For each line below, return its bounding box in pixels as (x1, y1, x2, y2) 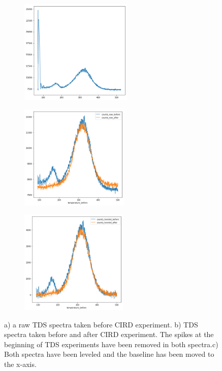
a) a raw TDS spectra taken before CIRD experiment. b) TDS (4, 319, 198, 329)
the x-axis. (4, 359, 37, 369)
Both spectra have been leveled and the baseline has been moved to (4, 349, 214, 359)
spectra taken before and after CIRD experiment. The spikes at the (4, 329, 214, 340)
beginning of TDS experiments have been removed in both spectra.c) (4, 339, 218, 349)
